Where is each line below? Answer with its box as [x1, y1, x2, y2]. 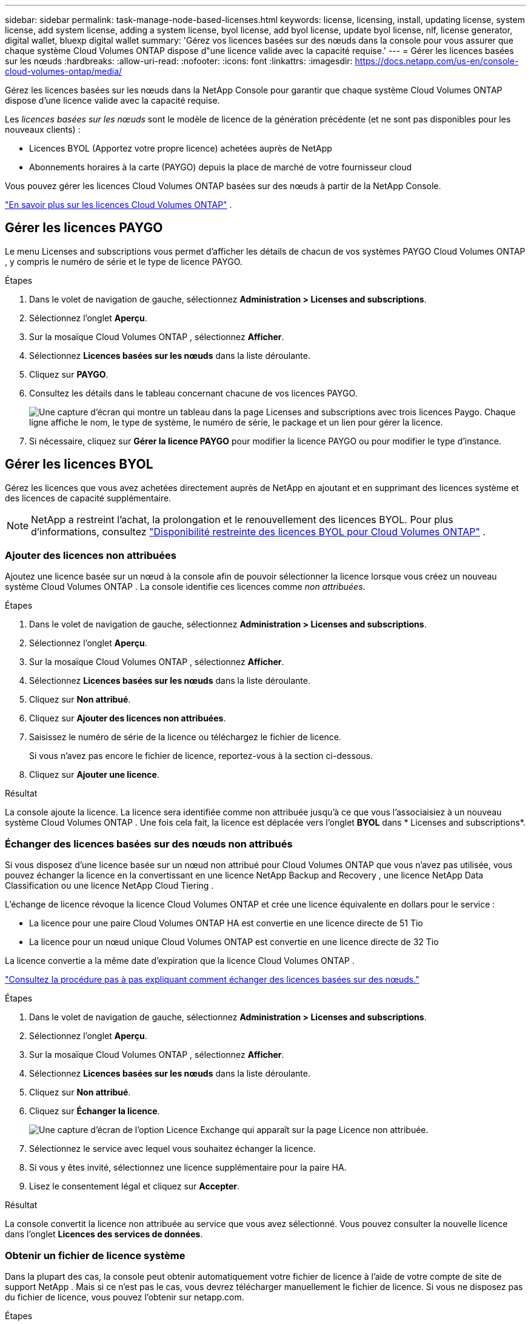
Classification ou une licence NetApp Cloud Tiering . [5, 880, 214, 891]
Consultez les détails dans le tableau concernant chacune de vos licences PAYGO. [29, 387, 358, 398]
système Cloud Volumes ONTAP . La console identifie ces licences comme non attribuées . [5, 581, 366, 592]
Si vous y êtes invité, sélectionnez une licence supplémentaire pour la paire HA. [29, 1162, 347, 1173]
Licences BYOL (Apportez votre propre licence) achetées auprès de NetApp [29, 143, 332, 153]
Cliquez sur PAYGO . [29, 369, 109, 379]
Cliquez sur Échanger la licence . [29, 1106, 160, 1117]
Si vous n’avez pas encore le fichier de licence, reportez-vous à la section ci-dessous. [29, 751, 373, 761]
